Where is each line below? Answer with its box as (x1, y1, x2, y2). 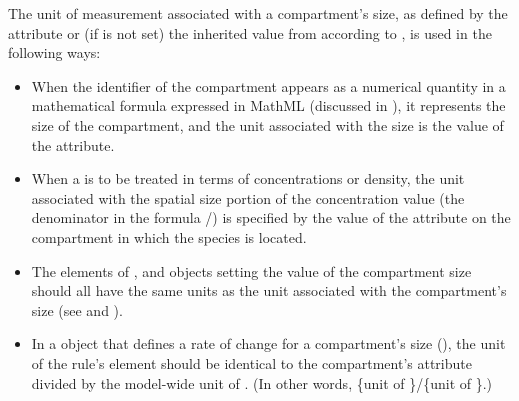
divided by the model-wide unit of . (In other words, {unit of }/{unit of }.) (31, 372, 493, 393)
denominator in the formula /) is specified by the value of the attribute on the (31, 207, 511, 228)
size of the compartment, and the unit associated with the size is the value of (31, 114, 504, 135)
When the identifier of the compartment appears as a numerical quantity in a (31, 75, 506, 96)
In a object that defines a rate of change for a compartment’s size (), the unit (31, 333, 506, 354)
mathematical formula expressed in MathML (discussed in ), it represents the (31, 95, 506, 116)
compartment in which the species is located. (31, 226, 307, 247)
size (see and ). (31, 299, 123, 320)
